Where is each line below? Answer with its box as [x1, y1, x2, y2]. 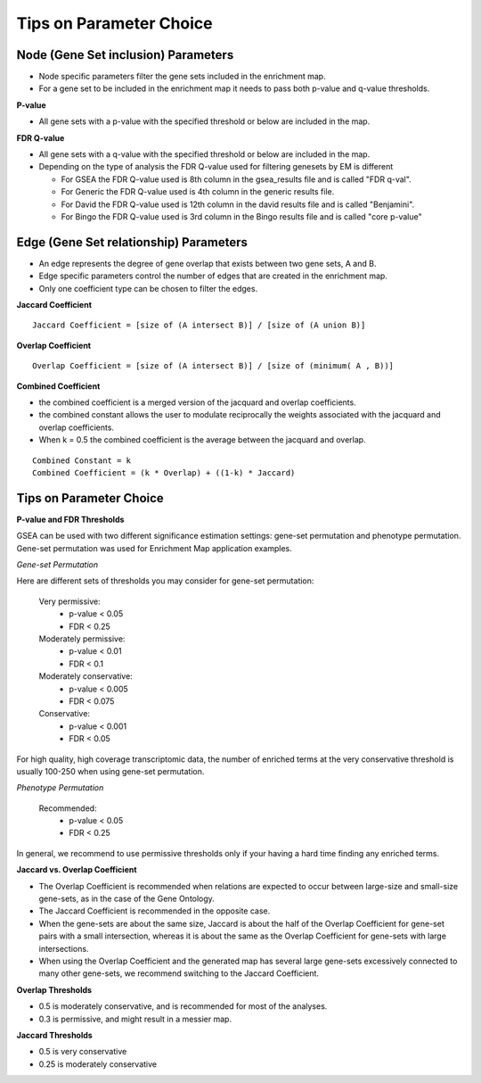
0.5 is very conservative [38, 1046, 127, 1057]
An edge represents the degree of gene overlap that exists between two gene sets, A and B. [38, 258, 377, 269]
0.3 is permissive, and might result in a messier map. [38, 1013, 232, 1024]
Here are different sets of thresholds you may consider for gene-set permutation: [16, 575, 314, 586]
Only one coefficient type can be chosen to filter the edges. [38, 283, 258, 293]
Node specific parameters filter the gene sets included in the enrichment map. [38, 71, 326, 82]
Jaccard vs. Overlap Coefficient [16, 864, 137, 875]
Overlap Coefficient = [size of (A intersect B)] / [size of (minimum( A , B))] [32, 361, 395, 371]
